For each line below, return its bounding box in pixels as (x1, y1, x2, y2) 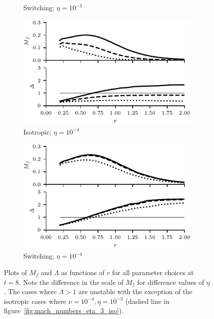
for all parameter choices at (112, 267, 194, 277)
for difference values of (137, 277, 204, 287)
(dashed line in (125, 296, 170, 306)
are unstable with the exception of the (78, 286, 193, 297)
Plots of (4, 267, 27, 277)
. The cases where (4, 286, 57, 297)
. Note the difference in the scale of (19, 277, 124, 287)
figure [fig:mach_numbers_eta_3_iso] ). (4, 305, 124, 316)
